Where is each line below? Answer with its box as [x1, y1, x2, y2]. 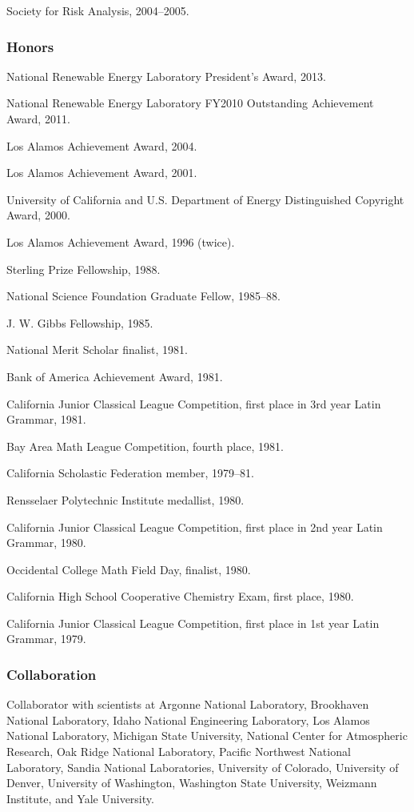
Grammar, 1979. [6, 630, 86, 647]
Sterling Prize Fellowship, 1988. [6, 260, 161, 277]
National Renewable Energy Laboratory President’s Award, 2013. [6, 67, 326, 84]
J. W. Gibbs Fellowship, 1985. [6, 314, 153, 331]
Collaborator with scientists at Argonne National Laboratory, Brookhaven [6, 696, 369, 713]
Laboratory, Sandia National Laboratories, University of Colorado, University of [6, 758, 399, 775]
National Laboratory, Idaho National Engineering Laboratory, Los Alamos [6, 711, 370, 728]
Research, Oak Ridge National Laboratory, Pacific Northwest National [6, 743, 351, 760]
